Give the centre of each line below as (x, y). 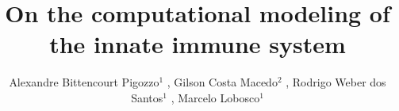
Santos (147, 97)
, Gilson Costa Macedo (222, 82)
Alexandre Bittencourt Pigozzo (84, 82)
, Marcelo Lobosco (215, 97)
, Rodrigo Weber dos (336, 82)
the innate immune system (198, 44)
